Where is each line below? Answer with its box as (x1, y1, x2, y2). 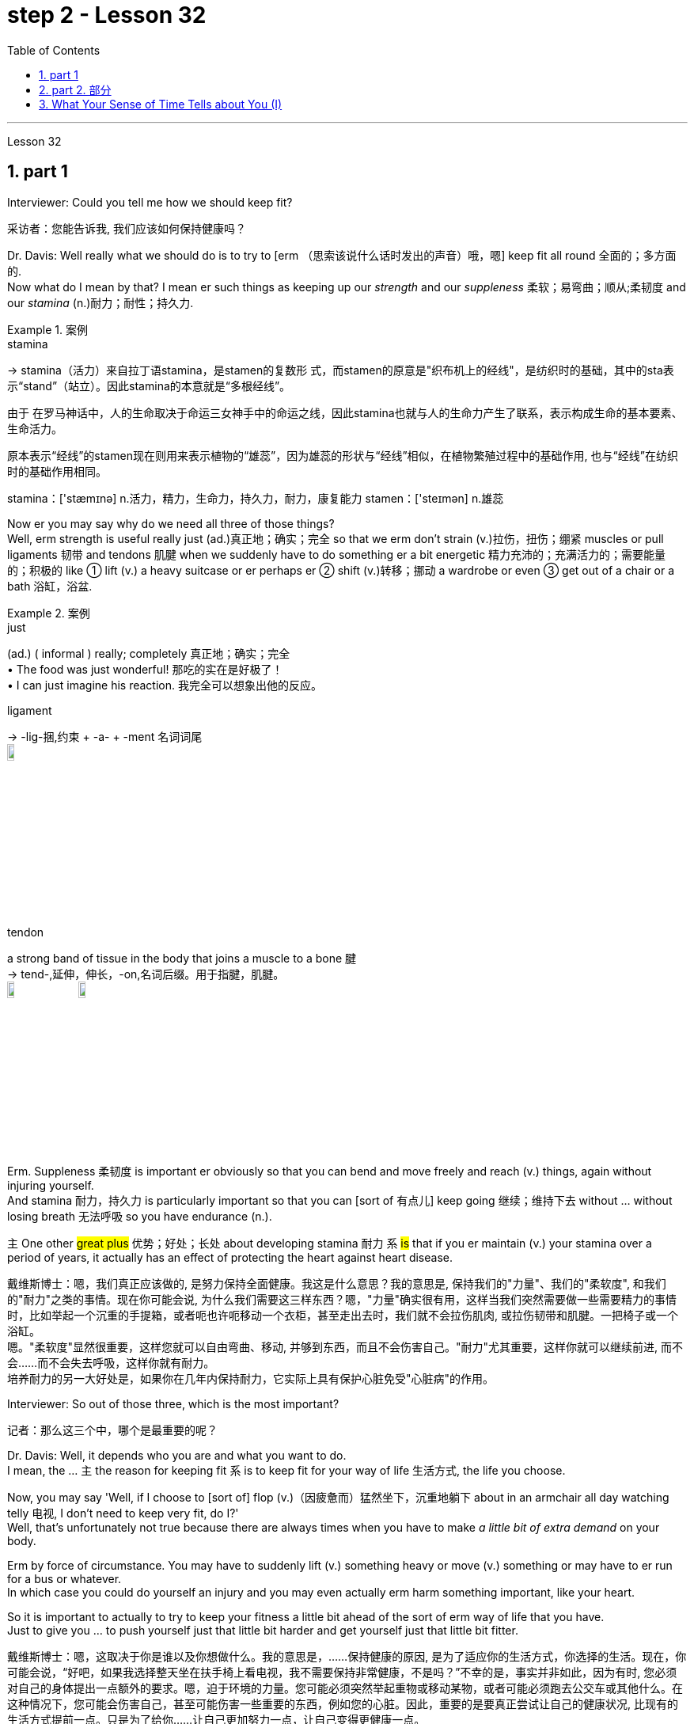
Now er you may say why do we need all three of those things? (7, 516, 335, 530)
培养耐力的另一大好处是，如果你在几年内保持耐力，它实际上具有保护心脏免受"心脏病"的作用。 (7, 1371, 495, 1385)
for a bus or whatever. (7, 1571, 122, 1585)
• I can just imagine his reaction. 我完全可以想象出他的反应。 (7, 678, 322, 692)
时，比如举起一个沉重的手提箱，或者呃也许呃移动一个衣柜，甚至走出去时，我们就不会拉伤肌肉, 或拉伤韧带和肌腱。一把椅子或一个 (7, 1308, 678, 1322)
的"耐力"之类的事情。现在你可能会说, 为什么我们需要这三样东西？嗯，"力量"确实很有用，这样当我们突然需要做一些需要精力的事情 (7, 1292, 677, 1306)
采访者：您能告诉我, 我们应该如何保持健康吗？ (7, 221, 246, 235)
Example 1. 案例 (7, 322, 88, 336)
